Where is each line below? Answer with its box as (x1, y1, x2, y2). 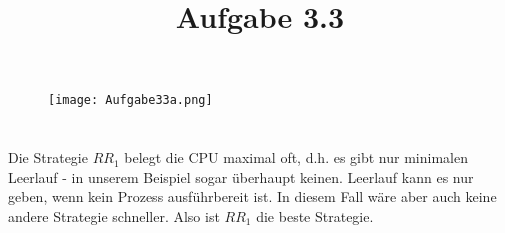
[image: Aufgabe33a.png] (48, 93, 213, 108)
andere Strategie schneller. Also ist (8, 206, 220, 226)
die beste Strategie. (256, 206, 374, 226)
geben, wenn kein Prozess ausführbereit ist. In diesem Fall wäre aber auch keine (8, 186, 497, 207)
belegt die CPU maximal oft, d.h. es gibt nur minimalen (124, 147, 468, 168)
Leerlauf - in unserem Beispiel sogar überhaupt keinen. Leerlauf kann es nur (8, 166, 474, 187)
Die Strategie (8, 147, 88, 168)
